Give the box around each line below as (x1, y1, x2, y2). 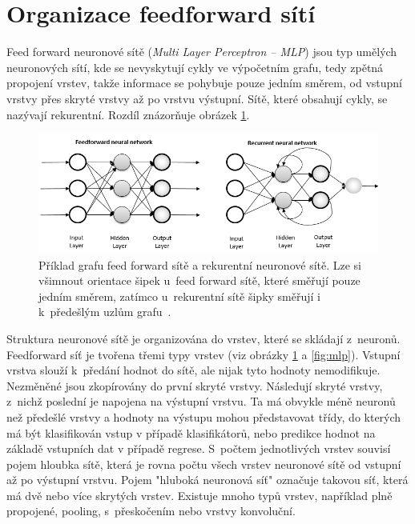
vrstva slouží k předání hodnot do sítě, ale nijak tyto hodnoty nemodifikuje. (6, 362, 381, 378)
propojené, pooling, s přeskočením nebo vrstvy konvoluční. (6, 502, 296, 519)
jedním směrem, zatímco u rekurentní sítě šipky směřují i (38, 287, 321, 304)
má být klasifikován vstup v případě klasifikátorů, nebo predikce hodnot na (6, 424, 376, 441)
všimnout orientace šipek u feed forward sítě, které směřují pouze (38, 272, 361, 289)
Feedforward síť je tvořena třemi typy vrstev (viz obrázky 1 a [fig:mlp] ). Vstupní (6, 346, 401, 362)
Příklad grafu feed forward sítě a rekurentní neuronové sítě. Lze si (38, 256, 362, 273)
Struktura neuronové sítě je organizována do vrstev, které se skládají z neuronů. (6, 330, 401, 346)
